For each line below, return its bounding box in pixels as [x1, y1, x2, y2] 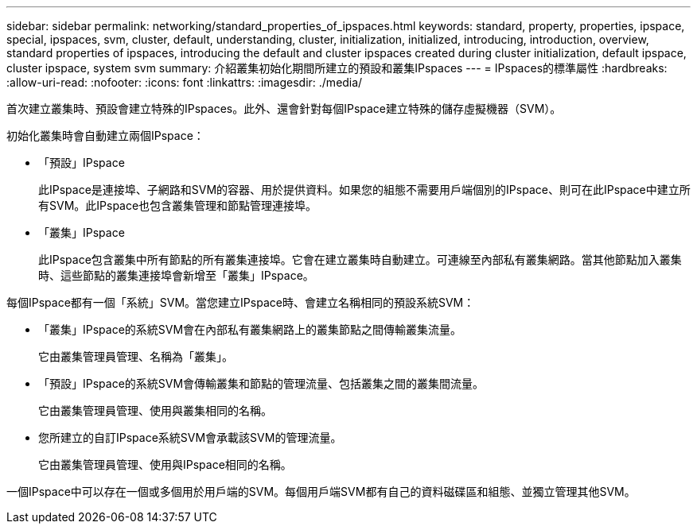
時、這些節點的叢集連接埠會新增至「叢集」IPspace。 [38, 269, 314, 282]
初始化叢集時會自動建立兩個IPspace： [6, 129, 204, 142]
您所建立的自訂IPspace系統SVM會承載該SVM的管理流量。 [38, 431, 342, 444]
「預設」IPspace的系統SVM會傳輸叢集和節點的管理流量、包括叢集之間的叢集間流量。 [38, 377, 485, 390]
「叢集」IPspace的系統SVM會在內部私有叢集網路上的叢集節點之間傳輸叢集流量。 [38, 323, 462, 336]
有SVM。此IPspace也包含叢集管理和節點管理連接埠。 [38, 199, 317, 212]
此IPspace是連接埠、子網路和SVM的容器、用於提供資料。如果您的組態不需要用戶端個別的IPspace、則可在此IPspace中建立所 [38, 183, 691, 196]
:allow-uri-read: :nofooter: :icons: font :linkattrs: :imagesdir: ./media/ [6, 75, 363, 89]
